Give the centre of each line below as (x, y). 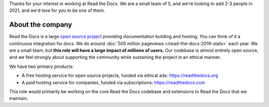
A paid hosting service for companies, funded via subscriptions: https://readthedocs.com (113, 82)
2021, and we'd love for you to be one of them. (57, 10)
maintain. (19, 99)
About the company (41, 25)
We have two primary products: (42, 66)
